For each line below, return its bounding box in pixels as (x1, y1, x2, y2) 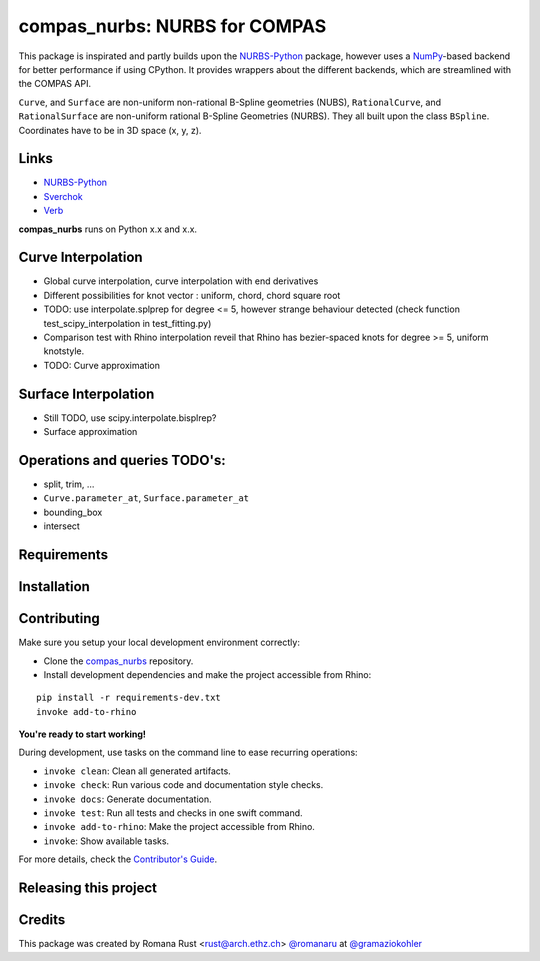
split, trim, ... (43, 478, 95, 490)
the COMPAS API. (18, 78, 92, 90)
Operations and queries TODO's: (18, 451, 226, 469)
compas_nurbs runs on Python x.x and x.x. (18, 223, 198, 235)
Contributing (18, 610, 100, 627)
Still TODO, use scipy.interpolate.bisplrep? (43, 411, 217, 424)
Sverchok (43, 190, 84, 202)
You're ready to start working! (18, 728, 147, 740)
